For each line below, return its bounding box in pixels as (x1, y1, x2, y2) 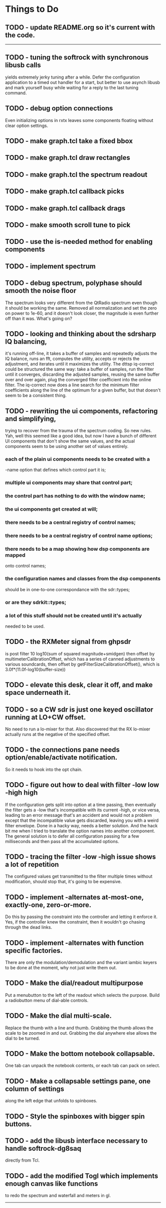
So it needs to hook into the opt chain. (5, 766, 83, 772)
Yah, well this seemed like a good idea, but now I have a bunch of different (5, 433, 157, 439)
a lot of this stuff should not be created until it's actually (5, 612, 142, 619)
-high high (5, 789, 38, 797)
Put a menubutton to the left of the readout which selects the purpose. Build (5, 992, 160, 998)
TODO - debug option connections (5, 104, 113, 113)
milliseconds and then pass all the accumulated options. (5, 838, 120, 844)
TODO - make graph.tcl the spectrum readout (5, 170, 148, 179)
